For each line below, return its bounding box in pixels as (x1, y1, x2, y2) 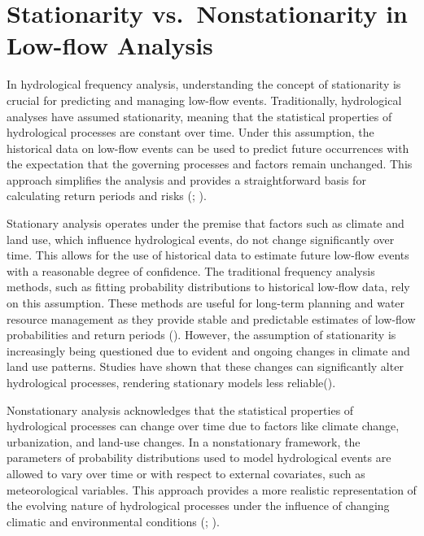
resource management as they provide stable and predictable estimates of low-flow (7, 310, 416, 327)
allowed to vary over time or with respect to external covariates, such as (7, 464, 365, 482)
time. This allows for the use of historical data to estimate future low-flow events (7, 246, 409, 264)
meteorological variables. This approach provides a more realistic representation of (7, 481, 417, 498)
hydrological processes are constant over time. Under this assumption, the (7, 124, 374, 141)
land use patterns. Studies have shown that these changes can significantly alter (7, 358, 404, 375)
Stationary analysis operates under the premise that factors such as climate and (7, 215, 404, 232)
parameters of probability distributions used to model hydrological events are (7, 449, 391, 466)
